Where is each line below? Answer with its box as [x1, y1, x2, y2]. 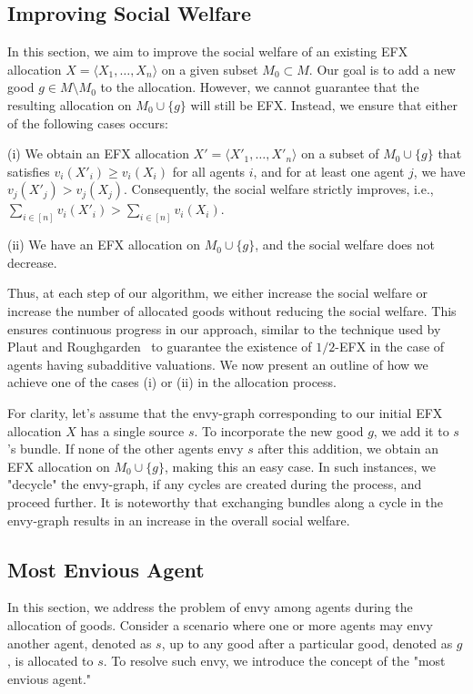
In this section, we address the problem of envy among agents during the [7, 597, 413, 617]
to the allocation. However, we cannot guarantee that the [100, 77, 419, 97]
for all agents [172, 161, 246, 180]
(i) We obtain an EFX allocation [7, 144, 189, 163]
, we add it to [373, 421, 449, 440]
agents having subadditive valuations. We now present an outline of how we [7, 354, 428, 373]
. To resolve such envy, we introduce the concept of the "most [103, 651, 446, 670]
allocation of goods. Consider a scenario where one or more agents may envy [7, 615, 433, 634]
